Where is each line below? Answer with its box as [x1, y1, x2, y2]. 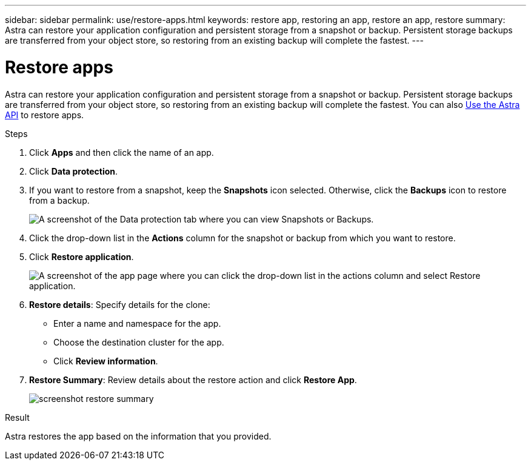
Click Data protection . [29, 166, 118, 176]
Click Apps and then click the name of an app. [29, 147, 214, 158]
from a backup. [29, 195, 90, 206]
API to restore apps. [5, 109, 84, 120]
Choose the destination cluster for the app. [53, 336, 224, 347]
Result [5, 412, 30, 423]
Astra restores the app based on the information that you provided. [5, 430, 272, 441]
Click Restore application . [29, 251, 134, 262]
